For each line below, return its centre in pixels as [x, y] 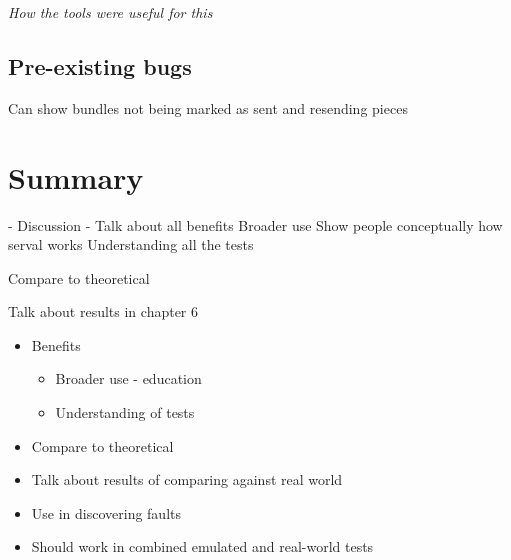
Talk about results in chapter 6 [103, 311]
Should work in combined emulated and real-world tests [202, 546]
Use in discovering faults [106, 512]
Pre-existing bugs [100, 65]
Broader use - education [128, 378]
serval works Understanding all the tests [131, 244]
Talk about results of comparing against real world [187, 479]
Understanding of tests [125, 412]
